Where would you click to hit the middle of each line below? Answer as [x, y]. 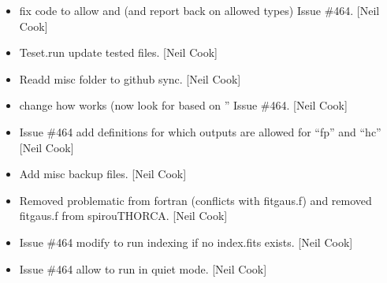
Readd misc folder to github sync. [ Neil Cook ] [130, 78]
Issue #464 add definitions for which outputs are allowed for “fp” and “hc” [200, 131]
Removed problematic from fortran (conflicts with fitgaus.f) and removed [195, 200]
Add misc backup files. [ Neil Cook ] [103, 174]
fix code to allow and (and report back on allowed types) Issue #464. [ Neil [199, 10]
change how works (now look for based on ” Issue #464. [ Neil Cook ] [183, 105]
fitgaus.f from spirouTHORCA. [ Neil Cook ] [123, 216]
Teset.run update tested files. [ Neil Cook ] [118, 52]
